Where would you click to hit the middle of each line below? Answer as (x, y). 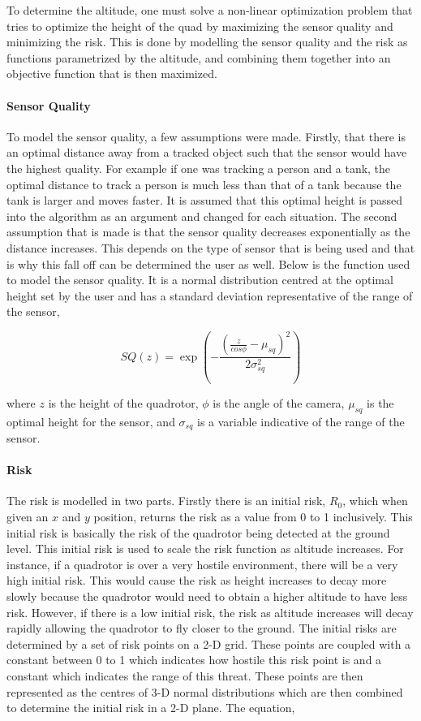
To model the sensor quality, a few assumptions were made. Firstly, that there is (206, 136)
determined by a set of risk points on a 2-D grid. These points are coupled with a (209, 643)
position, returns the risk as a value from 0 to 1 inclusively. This (253, 517)
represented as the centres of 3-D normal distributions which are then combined (205, 691)
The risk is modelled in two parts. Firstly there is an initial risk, (166, 501)
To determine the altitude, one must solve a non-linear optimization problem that (210, 10)
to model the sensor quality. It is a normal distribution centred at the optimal (200, 280)
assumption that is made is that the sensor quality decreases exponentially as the (208, 232)
